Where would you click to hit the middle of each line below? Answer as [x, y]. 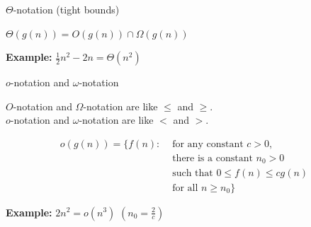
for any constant [208, 144]
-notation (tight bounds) [66, 9]
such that [193, 173]
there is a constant [213, 159]
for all [185, 188]
